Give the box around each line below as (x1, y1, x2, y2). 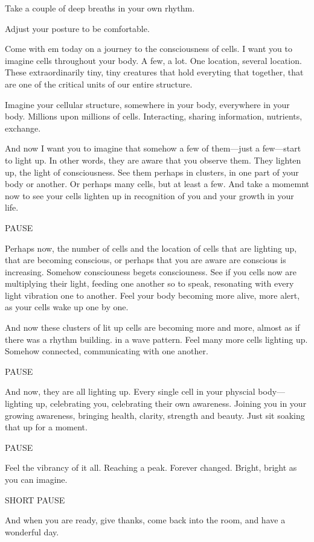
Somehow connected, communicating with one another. (5, 345, 208, 357)
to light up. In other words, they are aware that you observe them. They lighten (5, 153, 301, 166)
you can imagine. (5, 473, 68, 485)
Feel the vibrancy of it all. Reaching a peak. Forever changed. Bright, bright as (5, 461, 297, 474)
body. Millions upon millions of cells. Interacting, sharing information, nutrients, (5, 110, 303, 123)
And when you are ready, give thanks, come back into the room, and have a (5, 514, 286, 526)
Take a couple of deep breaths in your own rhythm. (5, 2, 195, 14)
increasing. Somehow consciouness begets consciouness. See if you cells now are (5, 265, 296, 278)
